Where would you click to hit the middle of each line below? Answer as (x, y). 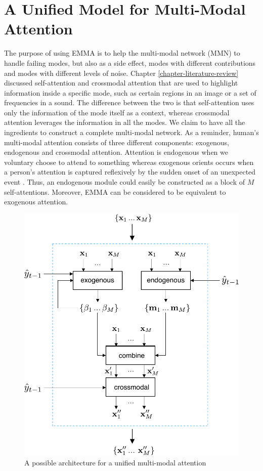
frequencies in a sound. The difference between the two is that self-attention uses (129, 102)
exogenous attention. (36, 202)
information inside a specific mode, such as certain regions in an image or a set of (130, 92)
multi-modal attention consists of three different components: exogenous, (117, 142)
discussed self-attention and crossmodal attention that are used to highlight (121, 83)
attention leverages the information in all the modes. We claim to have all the (125, 122)
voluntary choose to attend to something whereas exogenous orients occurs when (129, 162)
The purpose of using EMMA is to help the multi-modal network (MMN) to (122, 53)
